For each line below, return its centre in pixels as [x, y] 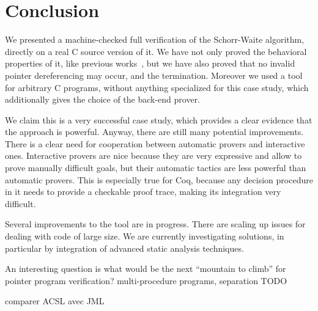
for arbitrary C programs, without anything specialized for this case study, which [157, 87]
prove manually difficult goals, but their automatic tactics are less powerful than [156, 168]
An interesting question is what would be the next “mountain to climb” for [146, 269]
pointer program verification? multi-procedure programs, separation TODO [146, 280]
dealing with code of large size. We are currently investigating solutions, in [145, 236]
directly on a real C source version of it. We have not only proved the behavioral [156, 51]
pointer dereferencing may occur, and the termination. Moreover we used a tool [154, 75]
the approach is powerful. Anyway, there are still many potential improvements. [154, 132]
